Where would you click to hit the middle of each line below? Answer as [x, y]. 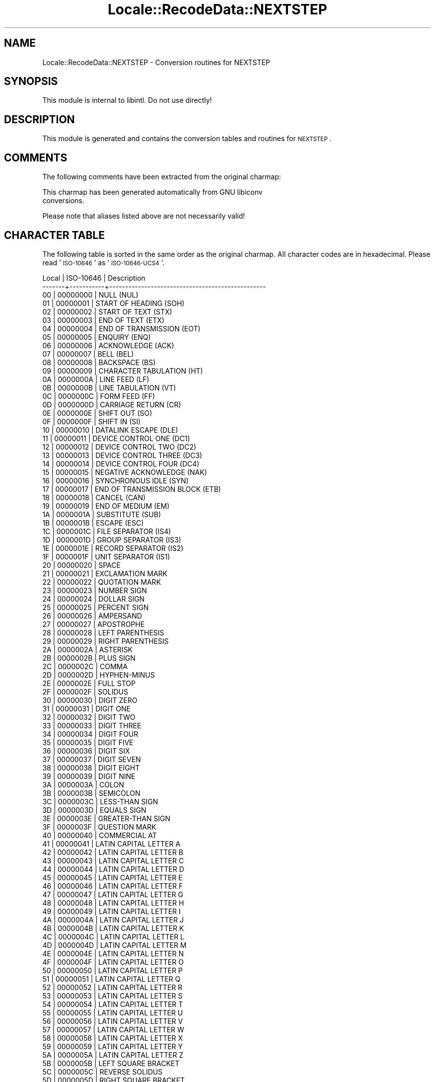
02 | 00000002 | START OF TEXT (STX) [107, 311]
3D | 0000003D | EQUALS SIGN [94, 810]
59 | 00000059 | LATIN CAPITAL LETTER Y [113, 1046]
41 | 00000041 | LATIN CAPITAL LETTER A [111, 844]
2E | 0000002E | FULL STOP [89, 683]
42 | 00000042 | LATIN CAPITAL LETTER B [113, 852]
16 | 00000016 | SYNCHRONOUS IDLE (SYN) [115, 480]
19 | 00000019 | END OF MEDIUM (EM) [106, 506]
